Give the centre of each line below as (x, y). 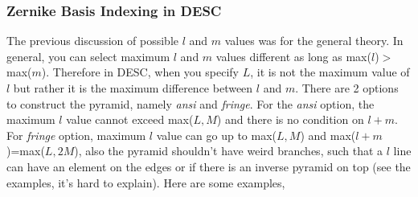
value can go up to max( (217, 135)
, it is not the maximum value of (330, 72)
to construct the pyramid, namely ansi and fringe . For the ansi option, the (191, 103)
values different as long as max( (293, 56)
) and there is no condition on (290, 119)
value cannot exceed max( (130, 119)
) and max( (328, 135)
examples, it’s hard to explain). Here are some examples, (146, 182)
